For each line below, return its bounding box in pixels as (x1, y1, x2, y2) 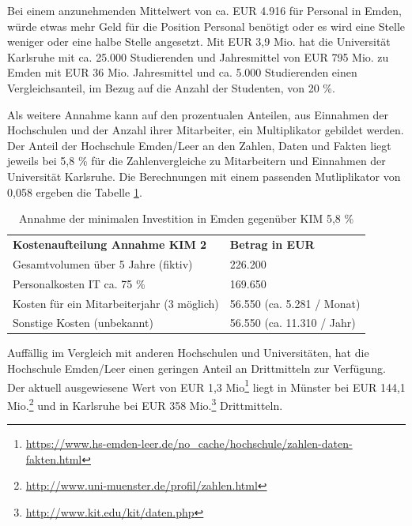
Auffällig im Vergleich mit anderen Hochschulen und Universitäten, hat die (7, 344, 369, 361)
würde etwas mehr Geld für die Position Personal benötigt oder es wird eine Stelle (7, 17, 406, 34)
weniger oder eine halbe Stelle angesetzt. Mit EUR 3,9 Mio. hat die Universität (7, 33, 391, 50)
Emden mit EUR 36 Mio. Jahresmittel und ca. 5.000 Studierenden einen (7, 64, 357, 81)
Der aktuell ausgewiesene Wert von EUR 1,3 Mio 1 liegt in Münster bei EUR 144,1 (7, 376, 406, 395)
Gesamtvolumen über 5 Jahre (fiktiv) (13, 255, 193, 272)
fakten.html (25, 450, 82, 467)
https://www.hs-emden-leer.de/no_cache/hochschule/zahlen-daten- (25, 435, 353, 452)
